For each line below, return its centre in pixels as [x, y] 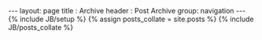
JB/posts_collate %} [41, 27]
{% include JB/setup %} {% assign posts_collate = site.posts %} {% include [131, 19]
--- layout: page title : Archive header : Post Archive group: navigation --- [127, 11]
